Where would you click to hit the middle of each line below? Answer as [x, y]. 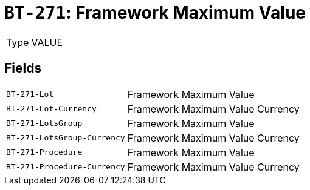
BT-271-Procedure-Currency [66, 167]
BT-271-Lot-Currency [51, 109]
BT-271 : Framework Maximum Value [155, 13]
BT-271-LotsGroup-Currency [66, 138]
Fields [23, 68]
